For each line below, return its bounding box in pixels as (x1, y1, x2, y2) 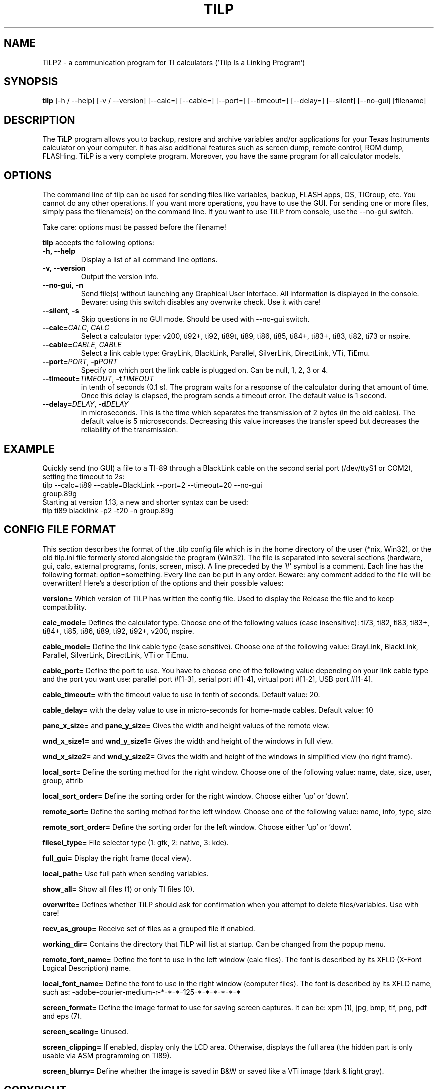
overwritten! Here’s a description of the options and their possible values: (42, 578, 284, 587)
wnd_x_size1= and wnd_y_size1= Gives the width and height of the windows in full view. (42, 736, 333, 745)
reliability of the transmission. (81, 425, 178, 434)
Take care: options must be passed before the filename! (42, 223, 226, 232)
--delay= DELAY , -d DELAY (42, 400, 129, 409)
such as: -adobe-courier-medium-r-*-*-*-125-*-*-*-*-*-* (42, 987, 241, 996)
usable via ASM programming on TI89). (42, 1051, 172, 1060)
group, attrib (42, 776, 83, 785)
